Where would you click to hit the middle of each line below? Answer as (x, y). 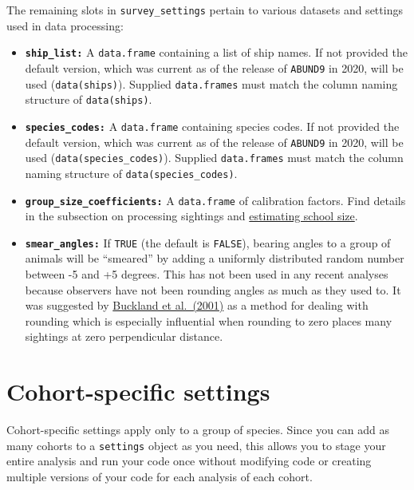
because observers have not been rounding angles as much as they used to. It (213, 289)
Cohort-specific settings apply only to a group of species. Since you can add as (198, 430)
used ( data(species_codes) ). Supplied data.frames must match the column (214, 158)
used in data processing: (65, 25)
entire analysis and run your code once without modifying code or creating (189, 461)
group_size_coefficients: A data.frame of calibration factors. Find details (215, 200)
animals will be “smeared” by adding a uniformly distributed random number (215, 258)
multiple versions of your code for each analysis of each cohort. (160, 476)
